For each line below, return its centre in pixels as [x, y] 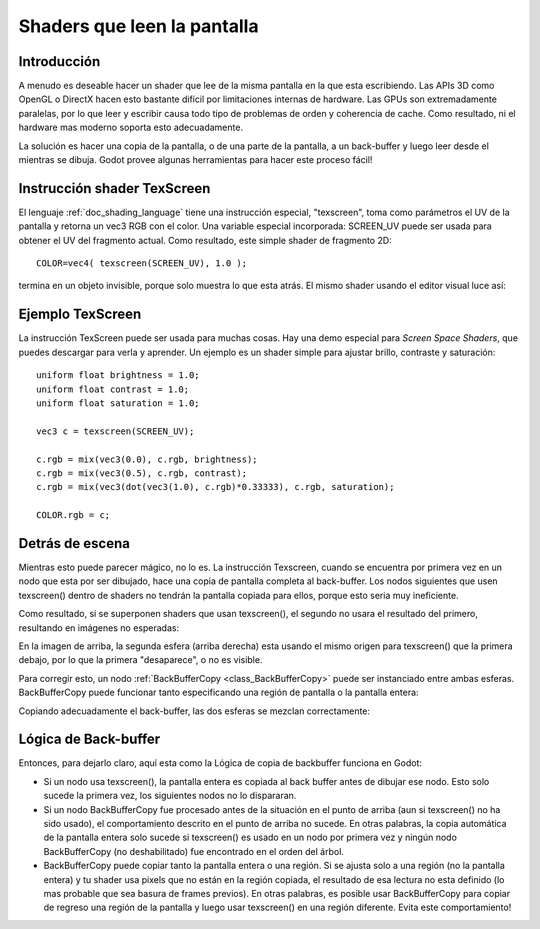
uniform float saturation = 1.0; [118, 403]
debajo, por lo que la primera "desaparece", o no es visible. [140, 660]
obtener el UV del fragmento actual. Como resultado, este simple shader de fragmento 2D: [205, 240]
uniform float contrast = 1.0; [113, 389]
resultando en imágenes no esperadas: [99, 627]
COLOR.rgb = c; [73, 515]
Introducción [59, 61]
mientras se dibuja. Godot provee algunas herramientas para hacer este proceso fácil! [195, 160]
